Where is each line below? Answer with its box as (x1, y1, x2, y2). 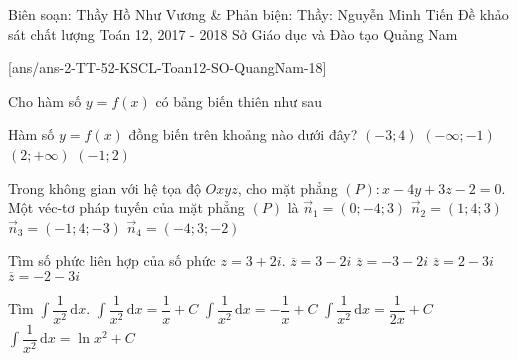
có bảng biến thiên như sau (155, 90, 322, 111)
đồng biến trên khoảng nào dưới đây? (128, 124, 358, 145)
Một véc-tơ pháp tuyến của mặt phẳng (8, 197, 245, 218)
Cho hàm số (8, 90, 82, 111)
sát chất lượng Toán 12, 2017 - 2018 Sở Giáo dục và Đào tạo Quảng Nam (8, 23, 458, 44)
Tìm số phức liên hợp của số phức (8, 250, 216, 271)
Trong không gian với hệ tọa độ (8, 177, 201, 198)
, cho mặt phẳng (237, 177, 338, 198)
